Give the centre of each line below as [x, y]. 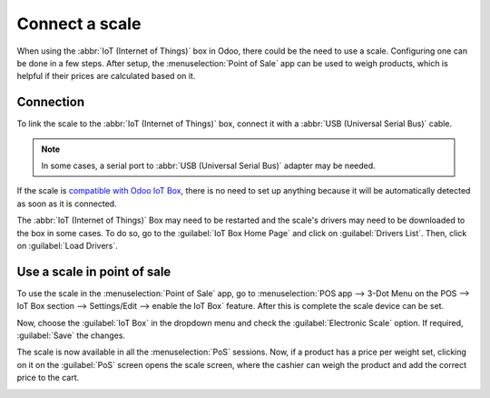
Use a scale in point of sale [94, 271]
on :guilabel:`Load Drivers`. [67, 245]
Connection [51, 102]
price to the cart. [48, 378]
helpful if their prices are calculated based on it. [106, 76]
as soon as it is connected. [67, 204]
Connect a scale [79, 24]
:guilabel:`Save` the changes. [71, 335]
